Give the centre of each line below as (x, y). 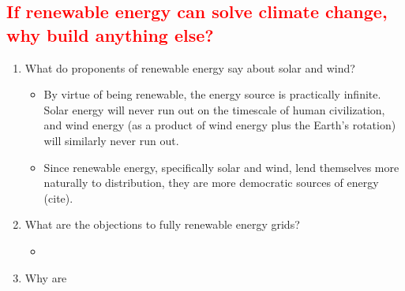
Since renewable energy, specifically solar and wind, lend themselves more (221, 167)
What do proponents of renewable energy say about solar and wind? (190, 67)
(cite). (58, 198)
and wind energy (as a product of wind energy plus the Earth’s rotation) (220, 125)
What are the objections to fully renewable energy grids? (162, 224)
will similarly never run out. (111, 140)
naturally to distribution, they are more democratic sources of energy (211, 183)
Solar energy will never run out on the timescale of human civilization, (214, 109)
